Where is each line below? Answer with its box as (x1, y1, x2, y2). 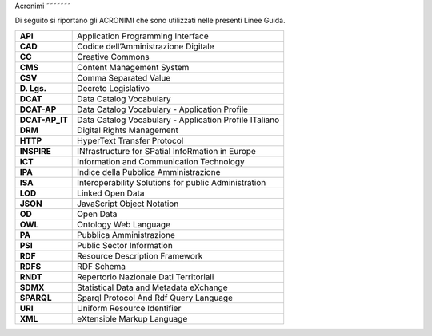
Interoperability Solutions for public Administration (77, 176, 266, 188)
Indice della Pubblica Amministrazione (77, 166, 221, 177)
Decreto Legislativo (77, 82, 150, 93)
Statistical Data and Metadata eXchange (77, 282, 228, 293)
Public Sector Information (77, 239, 174, 251)
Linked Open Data (77, 188, 145, 199)
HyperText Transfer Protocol (77, 135, 184, 146)
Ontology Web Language (77, 219, 171, 230)
